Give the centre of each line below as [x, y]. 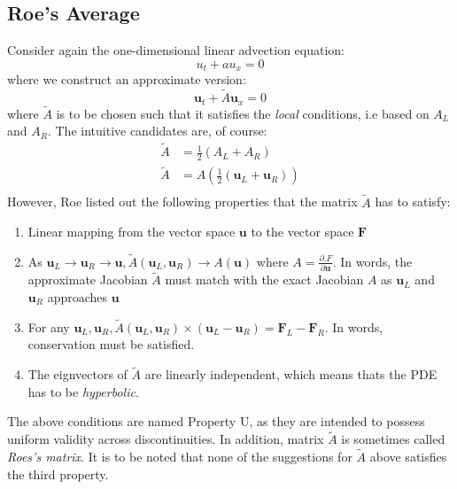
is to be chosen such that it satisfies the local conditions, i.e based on [243, 113]
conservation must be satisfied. [111, 344]
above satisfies [408, 457]
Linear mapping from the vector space [132, 232]
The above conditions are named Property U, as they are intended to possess [216, 421]
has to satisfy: [413, 202]
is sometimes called [393, 439]
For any [49, 326]
